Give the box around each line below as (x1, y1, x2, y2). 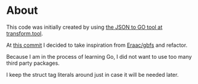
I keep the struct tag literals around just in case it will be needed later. (6, 71, 179, 78)
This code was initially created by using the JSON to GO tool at (6, 23, 163, 31)
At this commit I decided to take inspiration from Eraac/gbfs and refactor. (6, 41, 188, 49)
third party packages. (6, 59, 60, 67)
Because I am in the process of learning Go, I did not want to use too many (6, 53, 192, 60)
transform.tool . (6, 29, 43, 37)
